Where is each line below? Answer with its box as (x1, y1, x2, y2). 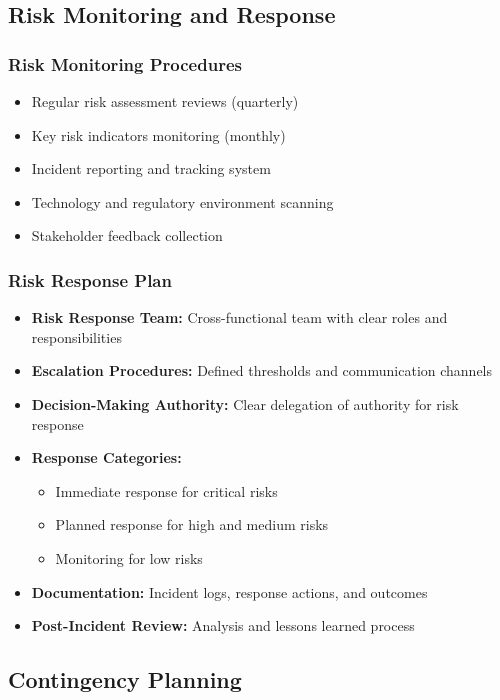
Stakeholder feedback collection (31, 225, 223, 246)
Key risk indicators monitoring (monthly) (31, 124, 286, 145)
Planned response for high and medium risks (55, 514, 329, 535)
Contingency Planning (8, 664, 242, 695)
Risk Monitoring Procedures (8, 51, 242, 76)
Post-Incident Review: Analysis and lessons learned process (31, 615, 415, 636)
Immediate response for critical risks (55, 480, 278, 501)
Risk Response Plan (8, 267, 172, 292)
